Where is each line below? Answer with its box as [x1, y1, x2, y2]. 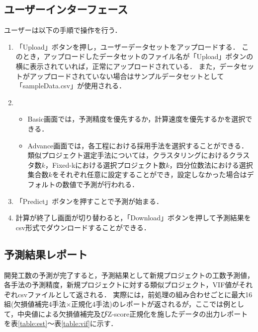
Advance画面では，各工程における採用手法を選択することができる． [27, 140, 249, 150]
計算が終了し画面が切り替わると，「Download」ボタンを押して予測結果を [15, 212, 251, 223]
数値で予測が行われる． [62, 179, 139, 189]
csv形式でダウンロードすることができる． [15, 222, 151, 232]
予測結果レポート [4, 246, 87, 262]
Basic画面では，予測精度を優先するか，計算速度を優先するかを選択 [27, 114, 246, 124]
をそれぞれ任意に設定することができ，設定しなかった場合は [52, 169, 247, 180]
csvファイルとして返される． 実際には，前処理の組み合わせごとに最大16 [17, 289, 253, 299]
